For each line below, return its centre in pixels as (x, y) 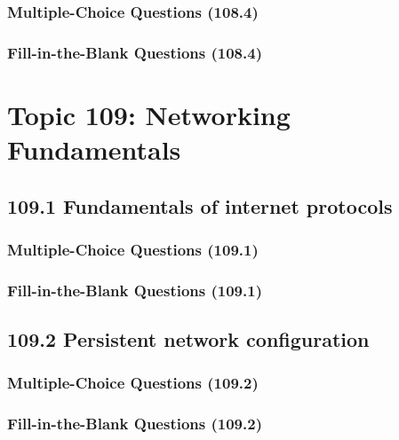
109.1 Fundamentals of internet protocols (200, 205)
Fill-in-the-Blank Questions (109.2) (135, 424)
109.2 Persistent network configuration (188, 339)
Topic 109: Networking (149, 114)
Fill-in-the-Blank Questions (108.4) (135, 52)
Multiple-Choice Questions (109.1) (133, 249)
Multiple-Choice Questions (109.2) (133, 383)
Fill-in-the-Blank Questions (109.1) (135, 290)
